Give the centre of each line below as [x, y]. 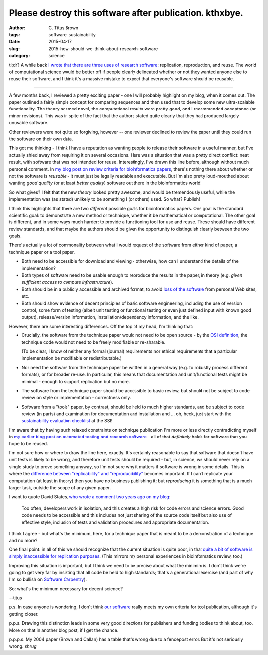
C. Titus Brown [64, 28]
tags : [15, 34]
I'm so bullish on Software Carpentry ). [48, 579]
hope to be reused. [29, 443]
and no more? [23, 541]
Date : [15, 42]
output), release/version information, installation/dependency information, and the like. [110, 317]
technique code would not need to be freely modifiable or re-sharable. [94, 342]
